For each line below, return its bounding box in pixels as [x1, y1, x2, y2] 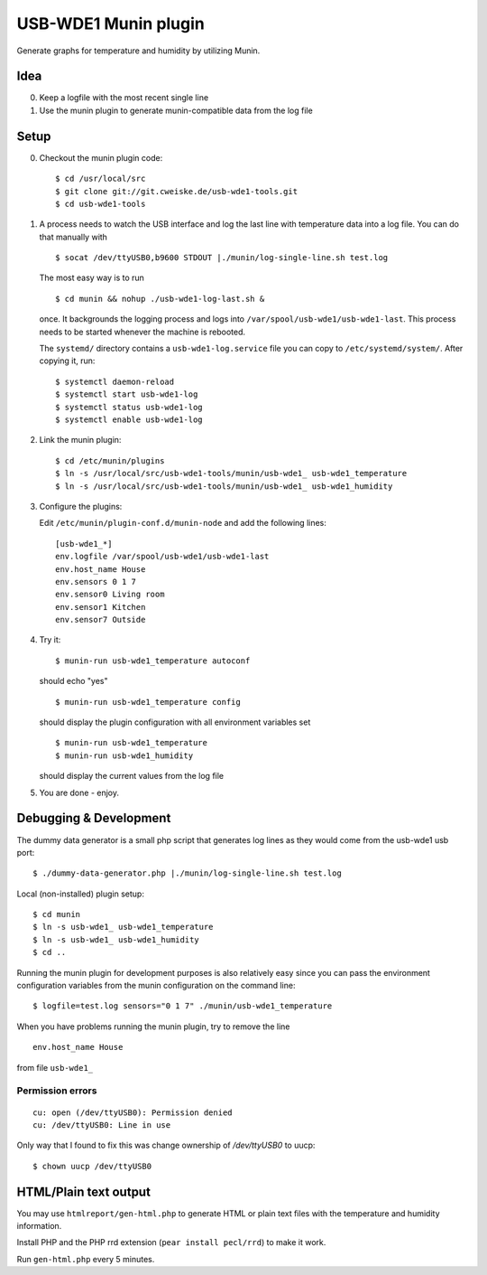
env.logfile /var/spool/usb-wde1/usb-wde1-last [55, 551, 270, 562]
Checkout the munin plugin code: [39, 152, 163, 163]
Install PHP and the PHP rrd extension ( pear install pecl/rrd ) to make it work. [16, 1237, 326, 1248]
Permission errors [16, 1084, 97, 1097]
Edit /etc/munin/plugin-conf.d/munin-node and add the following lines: [39, 518, 326, 529]
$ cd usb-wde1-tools [55, 199, 146, 209]
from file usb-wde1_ [16, 1062, 94, 1073]
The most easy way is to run [39, 272, 144, 284]
